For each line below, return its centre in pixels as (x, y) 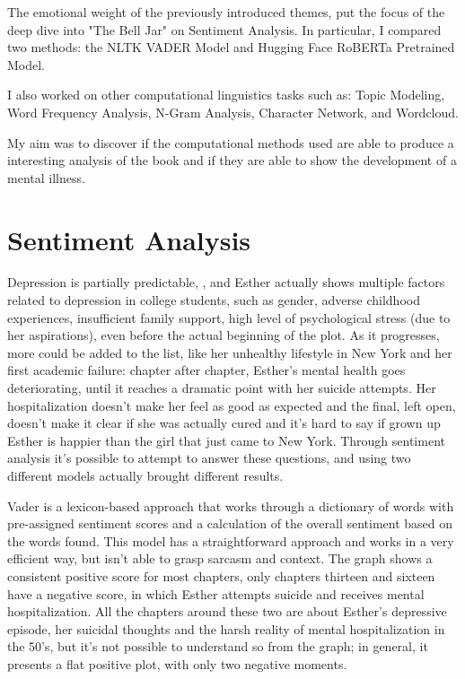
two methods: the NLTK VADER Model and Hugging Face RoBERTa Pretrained (231, 47)
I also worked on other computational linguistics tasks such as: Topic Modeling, (226, 95)
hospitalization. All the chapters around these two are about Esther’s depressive (227, 611)
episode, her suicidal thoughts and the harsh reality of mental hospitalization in (226, 628)
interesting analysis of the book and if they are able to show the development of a (232, 160)
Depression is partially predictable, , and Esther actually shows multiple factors (226, 282)
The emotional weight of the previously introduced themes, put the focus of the (226, 12)
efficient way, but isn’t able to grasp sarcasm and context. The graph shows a (220, 558)
